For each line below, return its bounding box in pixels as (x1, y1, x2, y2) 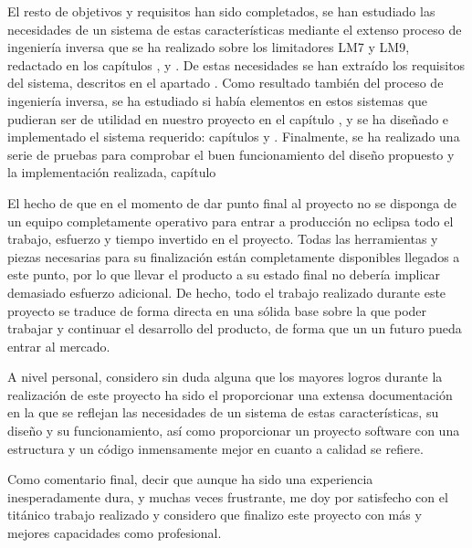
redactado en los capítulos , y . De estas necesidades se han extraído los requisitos (7, 55, 466, 74)
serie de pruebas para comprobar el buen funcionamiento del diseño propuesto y (7, 144, 455, 163)
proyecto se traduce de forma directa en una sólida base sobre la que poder (7, 300, 427, 320)
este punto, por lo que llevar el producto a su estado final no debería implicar (7, 265, 441, 284)
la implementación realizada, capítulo (7, 163, 216, 182)
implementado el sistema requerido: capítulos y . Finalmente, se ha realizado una (7, 127, 460, 146)
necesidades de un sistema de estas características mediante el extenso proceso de (7, 19, 462, 38)
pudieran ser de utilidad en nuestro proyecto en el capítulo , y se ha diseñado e (7, 109, 449, 128)
